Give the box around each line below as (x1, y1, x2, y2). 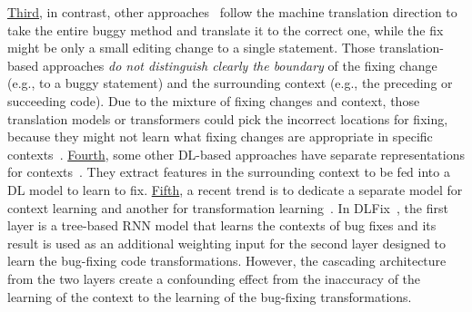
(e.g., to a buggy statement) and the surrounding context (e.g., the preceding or (7, 73, 453, 93)
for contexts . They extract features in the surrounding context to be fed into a (7, 162, 450, 181)
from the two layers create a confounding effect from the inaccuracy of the (7, 268, 421, 288)
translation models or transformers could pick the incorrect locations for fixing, (7, 109, 448, 128)
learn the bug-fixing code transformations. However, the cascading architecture (7, 251, 447, 270)
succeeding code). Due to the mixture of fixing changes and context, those (7, 91, 420, 110)
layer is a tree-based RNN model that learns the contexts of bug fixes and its (7, 216, 437, 235)
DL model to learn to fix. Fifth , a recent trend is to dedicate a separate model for (7, 180, 463, 199)
